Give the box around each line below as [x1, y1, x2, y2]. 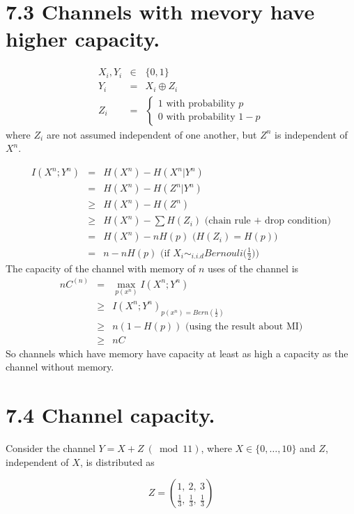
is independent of [275, 127, 348, 141]
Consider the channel [6, 441, 95, 455]
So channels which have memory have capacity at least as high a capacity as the [6, 345, 348, 360]
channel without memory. [6, 359, 114, 374]
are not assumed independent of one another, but [46, 127, 257, 141]
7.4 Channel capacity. [6, 400, 215, 429]
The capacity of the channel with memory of [6, 260, 196, 275]
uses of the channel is [207, 260, 299, 275]
